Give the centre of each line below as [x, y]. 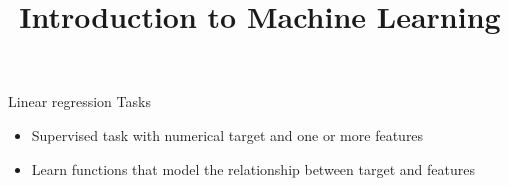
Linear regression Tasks [79, 101]
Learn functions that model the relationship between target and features [253, 168]
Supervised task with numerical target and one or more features [227, 134]
